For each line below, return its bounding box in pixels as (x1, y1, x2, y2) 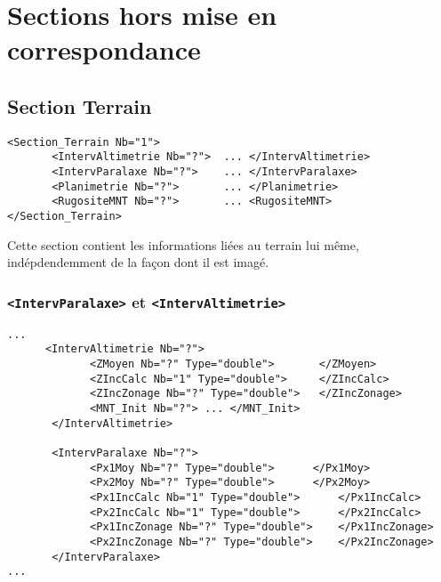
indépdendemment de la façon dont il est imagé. (7, 253, 269, 271)
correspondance (7, 31, 201, 68)
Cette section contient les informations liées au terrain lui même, (7, 235, 359, 254)
